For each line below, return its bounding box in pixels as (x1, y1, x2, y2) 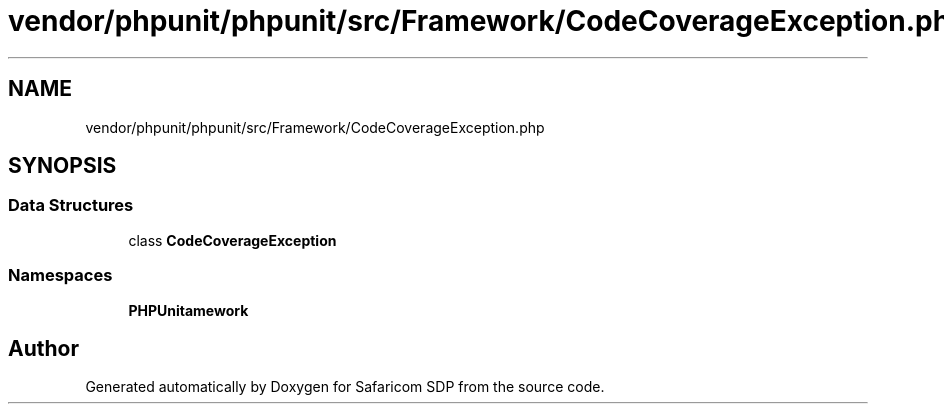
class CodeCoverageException (128, 231, 337, 249)
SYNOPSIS (8, 153, 117, 179)
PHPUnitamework (128, 301, 249, 319)
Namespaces (8, 265, 113, 286)
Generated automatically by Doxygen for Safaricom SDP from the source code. (85, 378, 605, 396)
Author (8, 335, 79, 361)
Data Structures (8, 195, 134, 216)
